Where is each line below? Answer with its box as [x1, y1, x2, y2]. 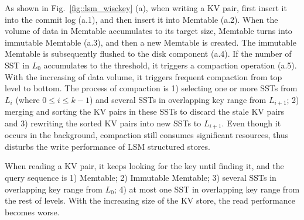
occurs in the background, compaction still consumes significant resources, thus [5, 129, 289, 141]
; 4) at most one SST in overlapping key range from [114, 183, 300, 195]
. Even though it [221, 116, 281, 129]
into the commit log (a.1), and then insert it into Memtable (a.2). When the [5, 13, 278, 25]
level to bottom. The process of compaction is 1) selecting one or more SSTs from [5, 82, 298, 94]
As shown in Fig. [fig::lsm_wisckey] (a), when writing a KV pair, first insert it [5, 2, 287, 13]
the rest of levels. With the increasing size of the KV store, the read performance [5, 194, 296, 207]
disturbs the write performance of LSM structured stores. [5, 140, 210, 152]
